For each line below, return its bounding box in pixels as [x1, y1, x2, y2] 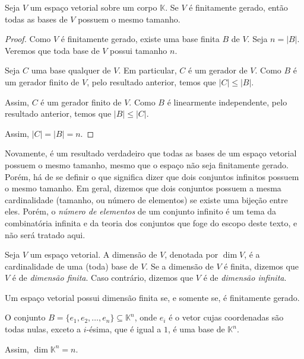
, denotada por [164, 248, 218, 261]
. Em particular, [118, 64, 177, 76]
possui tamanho [110, 44, 167, 56]
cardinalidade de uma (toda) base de [5, 259, 138, 272]
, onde [134, 311, 157, 323]
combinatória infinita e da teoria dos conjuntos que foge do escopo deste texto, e [5, 216, 297, 229]
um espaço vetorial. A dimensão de [30, 248, 157, 261]
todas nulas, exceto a [5, 323, 81, 335]
